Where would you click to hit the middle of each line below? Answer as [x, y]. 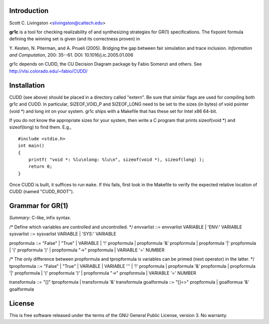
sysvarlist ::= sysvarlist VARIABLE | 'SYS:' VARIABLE [63, 234]
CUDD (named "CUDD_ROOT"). [42, 192]
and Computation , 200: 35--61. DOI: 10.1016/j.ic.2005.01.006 [71, 55]
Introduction [29, 11]
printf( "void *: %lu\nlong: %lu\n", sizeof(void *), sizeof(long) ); [116, 160]
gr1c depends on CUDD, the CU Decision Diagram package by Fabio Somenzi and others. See [105, 64]
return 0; [40, 166]
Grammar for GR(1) [39, 206]
